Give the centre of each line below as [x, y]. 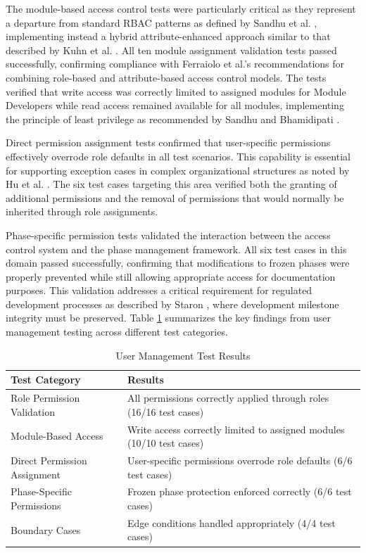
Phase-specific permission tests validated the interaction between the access [168, 235]
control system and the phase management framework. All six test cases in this [176, 249]
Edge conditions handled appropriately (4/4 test [231, 522]
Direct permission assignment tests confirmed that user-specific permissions [168, 142]
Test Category [46, 380]
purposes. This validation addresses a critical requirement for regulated [159, 290]
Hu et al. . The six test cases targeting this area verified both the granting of [171, 184]
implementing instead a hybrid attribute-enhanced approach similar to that [168, 36]
